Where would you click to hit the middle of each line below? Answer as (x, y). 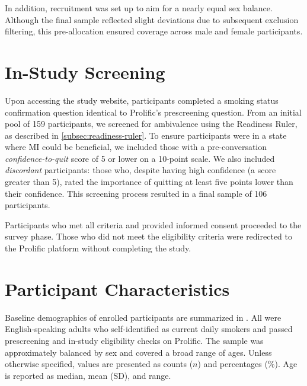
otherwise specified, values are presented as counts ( (99, 364)
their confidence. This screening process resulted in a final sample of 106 (136, 193)
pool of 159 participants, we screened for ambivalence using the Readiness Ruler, (151, 124)
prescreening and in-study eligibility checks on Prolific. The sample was (134, 340)
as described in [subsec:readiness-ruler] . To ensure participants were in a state (146, 135)
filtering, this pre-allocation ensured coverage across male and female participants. (154, 31)
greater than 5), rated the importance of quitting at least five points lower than (149, 182)
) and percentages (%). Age (247, 364)
